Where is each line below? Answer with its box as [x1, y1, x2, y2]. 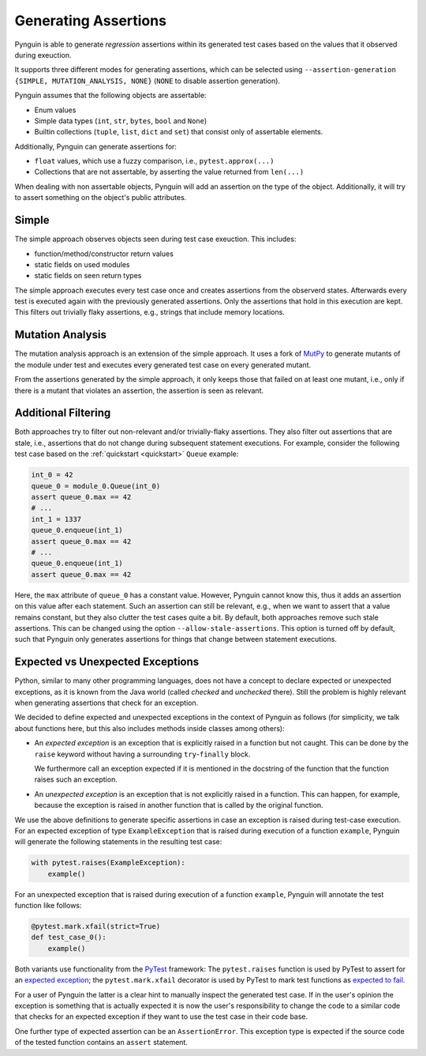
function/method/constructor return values [34, 249, 174, 258]
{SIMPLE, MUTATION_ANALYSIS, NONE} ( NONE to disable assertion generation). [14, 76, 280, 85]
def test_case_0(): [31, 933, 106, 942]
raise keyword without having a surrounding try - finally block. [34, 749, 251, 759]
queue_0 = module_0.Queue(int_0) [31, 481, 161, 490]
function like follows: [14, 901, 82, 911]
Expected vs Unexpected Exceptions [14, 655, 200, 669]
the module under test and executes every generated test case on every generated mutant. [14, 360, 312, 369]
